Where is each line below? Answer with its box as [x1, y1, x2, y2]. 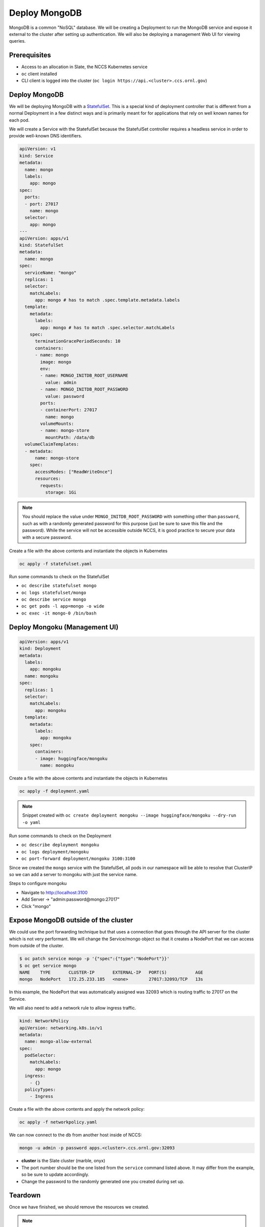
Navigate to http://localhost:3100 [21, 889, 88, 895]
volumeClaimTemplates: [25, 442, 79, 447]
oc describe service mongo [21, 597, 86, 602]
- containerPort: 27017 [40, 407, 98, 413]
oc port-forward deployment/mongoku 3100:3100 [21, 856, 135, 861]
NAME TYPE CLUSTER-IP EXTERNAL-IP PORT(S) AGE [19, 969, 204, 975]
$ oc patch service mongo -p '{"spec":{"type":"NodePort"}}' [19, 956, 170, 961]
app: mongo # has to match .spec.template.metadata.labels [35, 297, 180, 303]
